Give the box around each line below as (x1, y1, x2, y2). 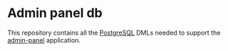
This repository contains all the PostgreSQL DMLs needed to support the (7, 28, 221, 37)
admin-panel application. (7, 35, 81, 44)
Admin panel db (7, 5, 103, 21)
